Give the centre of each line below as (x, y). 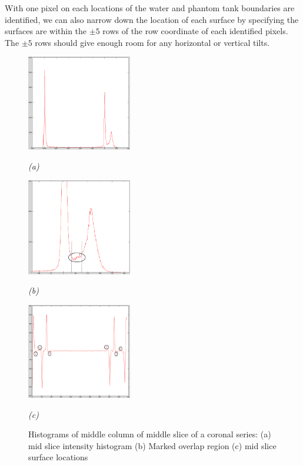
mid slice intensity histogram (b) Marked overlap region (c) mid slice (152, 445)
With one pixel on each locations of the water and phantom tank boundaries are (150, 8)
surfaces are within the (46, 31)
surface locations (58, 457)
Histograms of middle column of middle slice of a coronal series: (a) (150, 434)
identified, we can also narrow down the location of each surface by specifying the (152, 19)
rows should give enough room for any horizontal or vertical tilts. (152, 42)
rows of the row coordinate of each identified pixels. (195, 31)
